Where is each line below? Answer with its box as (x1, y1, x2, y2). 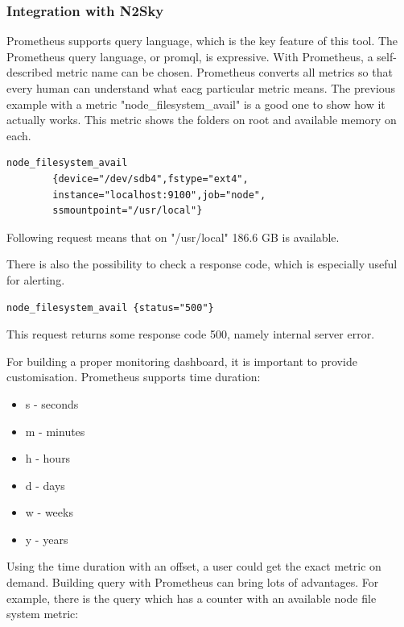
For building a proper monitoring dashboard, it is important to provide (6, 352, 357, 369)
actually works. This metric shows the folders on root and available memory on (6, 111, 397, 128)
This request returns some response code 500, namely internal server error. (6, 326, 375, 343)
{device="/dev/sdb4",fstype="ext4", (52, 172, 249, 185)
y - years (25, 530, 68, 547)
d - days (25, 476, 65, 493)
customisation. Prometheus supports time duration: (6, 368, 261, 385)
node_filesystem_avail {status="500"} (6, 301, 214, 313)
